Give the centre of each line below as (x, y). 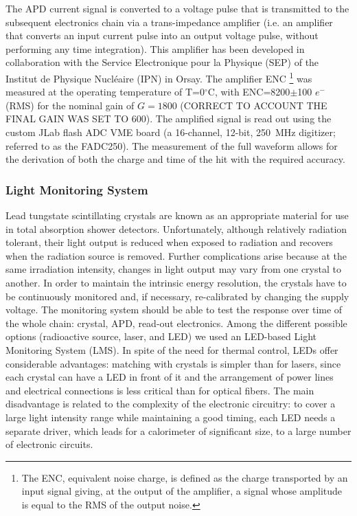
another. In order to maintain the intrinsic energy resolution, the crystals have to (176, 282)
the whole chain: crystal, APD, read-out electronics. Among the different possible (176, 323)
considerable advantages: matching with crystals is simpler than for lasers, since (173, 363)
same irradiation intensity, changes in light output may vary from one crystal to (173, 269)
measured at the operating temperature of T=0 (105, 92)
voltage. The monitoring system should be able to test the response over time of (174, 310)
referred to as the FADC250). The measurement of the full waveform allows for (172, 145)
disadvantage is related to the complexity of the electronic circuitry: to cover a (171, 404)
